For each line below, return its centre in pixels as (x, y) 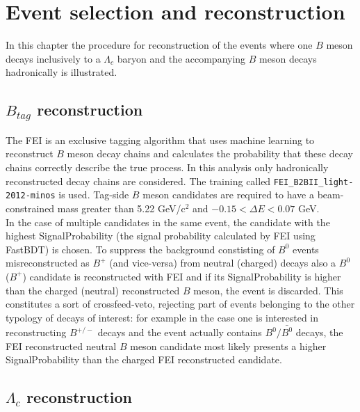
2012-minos (31, 196)
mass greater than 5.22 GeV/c (121, 208)
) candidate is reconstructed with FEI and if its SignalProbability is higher (182, 276)
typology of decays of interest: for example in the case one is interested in (162, 317)
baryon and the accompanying (181, 58)
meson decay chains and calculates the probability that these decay (210, 153)
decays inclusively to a (53, 58)
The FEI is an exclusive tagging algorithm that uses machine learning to (160, 140)
